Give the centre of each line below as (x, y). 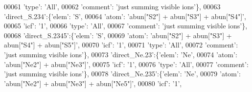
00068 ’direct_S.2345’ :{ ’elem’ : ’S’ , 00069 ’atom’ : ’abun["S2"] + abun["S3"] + (118, 35)
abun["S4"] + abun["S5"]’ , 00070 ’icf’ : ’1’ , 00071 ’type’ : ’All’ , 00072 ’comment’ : (121, 45)
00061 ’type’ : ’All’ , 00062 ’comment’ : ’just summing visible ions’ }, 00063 (112, 6)
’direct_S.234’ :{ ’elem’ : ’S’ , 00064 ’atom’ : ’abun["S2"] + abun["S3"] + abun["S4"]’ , (125, 16)
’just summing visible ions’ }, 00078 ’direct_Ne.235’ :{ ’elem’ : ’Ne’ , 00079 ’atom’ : (122, 74)
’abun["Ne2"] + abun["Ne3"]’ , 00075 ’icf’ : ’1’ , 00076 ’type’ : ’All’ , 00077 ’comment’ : (126, 64)
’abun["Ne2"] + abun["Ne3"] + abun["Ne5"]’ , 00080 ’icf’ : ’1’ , (93, 83)
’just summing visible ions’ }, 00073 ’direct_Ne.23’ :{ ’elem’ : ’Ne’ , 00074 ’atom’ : (121, 54)
